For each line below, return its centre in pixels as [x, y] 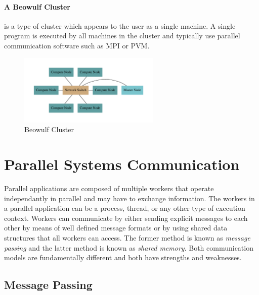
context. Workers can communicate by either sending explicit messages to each [126, 218]
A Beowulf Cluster [37, 6]
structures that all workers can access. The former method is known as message [127, 238]
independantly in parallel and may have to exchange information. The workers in [129, 198]
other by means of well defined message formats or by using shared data [116, 228]
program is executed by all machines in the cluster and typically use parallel [122, 36]
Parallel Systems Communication [122, 164]
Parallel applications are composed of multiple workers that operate [109, 188]
